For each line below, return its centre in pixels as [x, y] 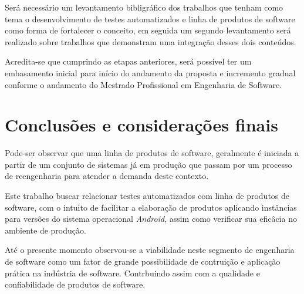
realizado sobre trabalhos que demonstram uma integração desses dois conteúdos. [151, 41]
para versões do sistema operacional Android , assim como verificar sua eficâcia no [151, 219]
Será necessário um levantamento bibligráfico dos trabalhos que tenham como [144, 7]
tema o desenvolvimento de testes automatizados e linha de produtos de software [150, 18]
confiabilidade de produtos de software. [75, 284]
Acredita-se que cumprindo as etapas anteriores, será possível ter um [128, 61]
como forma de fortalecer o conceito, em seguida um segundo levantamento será [148, 30]
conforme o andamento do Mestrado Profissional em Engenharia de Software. [143, 84]
